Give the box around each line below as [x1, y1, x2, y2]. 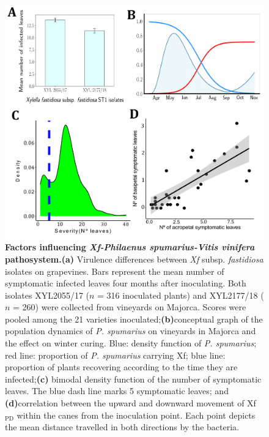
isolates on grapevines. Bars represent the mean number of [5, 264, 224, 277]
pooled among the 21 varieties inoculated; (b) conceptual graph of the [5, 312, 263, 325]
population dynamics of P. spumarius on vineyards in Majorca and [5, 324, 256, 337]
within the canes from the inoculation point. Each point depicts [17, 408, 256, 421]
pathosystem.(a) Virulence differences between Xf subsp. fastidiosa [5, 252, 263, 265]
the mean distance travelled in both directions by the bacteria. [5, 420, 239, 433]
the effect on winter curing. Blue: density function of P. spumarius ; [5, 337, 257, 349]
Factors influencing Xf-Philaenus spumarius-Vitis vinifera [5, 241, 255, 253]
